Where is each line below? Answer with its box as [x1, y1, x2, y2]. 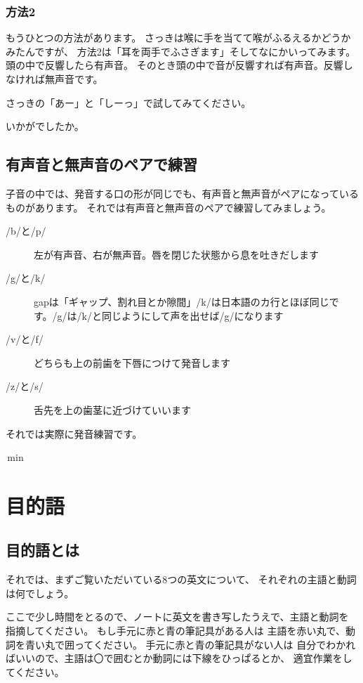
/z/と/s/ [6, 379, 44, 393]
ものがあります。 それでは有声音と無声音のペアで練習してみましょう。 [6, 200, 331, 214]
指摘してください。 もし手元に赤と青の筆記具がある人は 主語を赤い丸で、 [6, 623, 345, 638]
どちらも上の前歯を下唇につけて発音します [34, 355, 230, 370]
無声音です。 [44, 72, 103, 86]
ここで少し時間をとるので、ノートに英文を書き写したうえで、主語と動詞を [6, 609, 349, 624]
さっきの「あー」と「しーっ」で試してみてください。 [6, 95, 251, 110]
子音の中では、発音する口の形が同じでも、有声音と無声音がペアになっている [6, 186, 359, 200]
